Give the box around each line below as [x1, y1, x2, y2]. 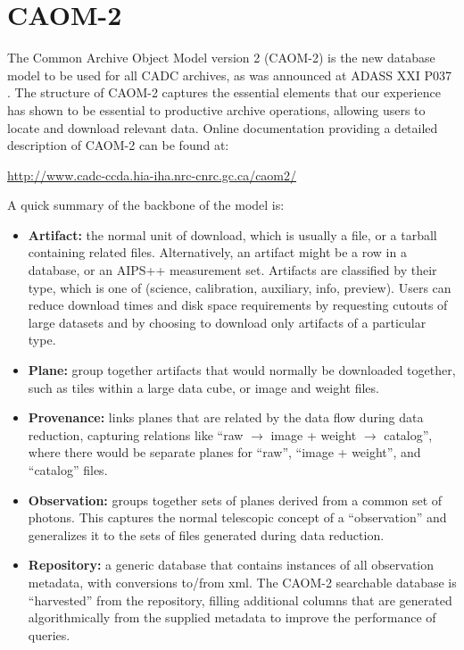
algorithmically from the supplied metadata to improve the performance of [28, 608, 436, 627]
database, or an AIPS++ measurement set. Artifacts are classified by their [28, 261, 437, 279]
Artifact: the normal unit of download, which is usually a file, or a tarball [28, 225, 437, 244]
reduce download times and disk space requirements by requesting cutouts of [28, 296, 448, 314]
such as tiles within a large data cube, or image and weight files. [28, 378, 379, 396]
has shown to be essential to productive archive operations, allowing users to [7, 100, 426, 119]
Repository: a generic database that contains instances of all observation [28, 555, 435, 574]
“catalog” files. [28, 461, 108, 479]
